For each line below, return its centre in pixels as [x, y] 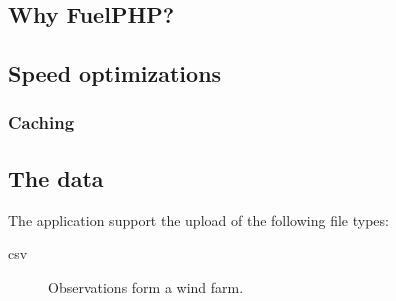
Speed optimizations [115, 73]
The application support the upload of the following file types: [198, 219]
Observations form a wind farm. [146, 286]
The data [56, 177]
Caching [41, 122]
